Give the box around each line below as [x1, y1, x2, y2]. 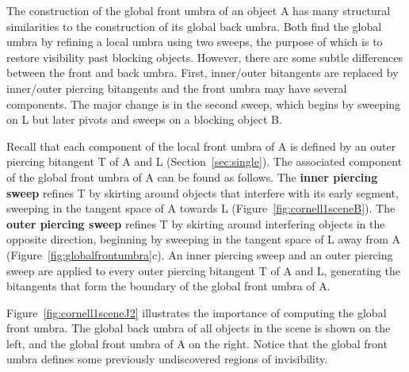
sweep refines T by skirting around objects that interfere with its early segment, [6, 184, 399, 201]
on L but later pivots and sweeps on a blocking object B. [6, 111, 282, 128]
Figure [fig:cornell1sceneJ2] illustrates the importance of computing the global [6, 304, 387, 320]
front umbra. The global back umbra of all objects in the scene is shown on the [6, 320, 391, 336]
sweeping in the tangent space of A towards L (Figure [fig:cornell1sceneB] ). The [6, 200, 396, 217]
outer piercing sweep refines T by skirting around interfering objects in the [6, 215, 385, 232]
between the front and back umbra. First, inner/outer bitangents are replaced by [6, 64, 399, 81]
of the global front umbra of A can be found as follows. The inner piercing [6, 168, 378, 185]
